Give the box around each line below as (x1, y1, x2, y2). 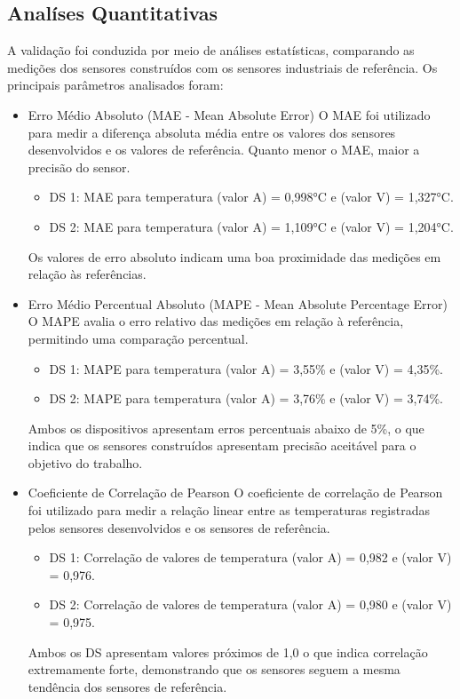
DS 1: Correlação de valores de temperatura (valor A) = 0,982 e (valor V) (49, 548, 452, 567)
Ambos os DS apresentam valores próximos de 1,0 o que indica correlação (28, 642, 428, 661)
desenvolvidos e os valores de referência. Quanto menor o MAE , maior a (28, 140, 420, 159)
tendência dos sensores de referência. (28, 677, 227, 695)
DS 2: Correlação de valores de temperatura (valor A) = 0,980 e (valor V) (49, 595, 452, 614)
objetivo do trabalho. (28, 453, 143, 472)
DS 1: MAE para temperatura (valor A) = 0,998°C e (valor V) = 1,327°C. (49, 187, 454, 206)
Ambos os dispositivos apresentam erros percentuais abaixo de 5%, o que (28, 418, 424, 437)
